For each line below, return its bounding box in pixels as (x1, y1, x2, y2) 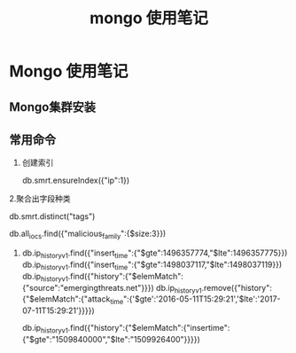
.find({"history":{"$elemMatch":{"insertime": (67, 323, 230, 333)
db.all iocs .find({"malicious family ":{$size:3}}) (9, 228, 167, 241)
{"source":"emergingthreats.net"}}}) (21, 282, 155, 293)
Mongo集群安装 (9, 99, 96, 114)
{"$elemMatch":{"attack (21, 294, 111, 304)
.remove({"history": (201, 282, 272, 293)
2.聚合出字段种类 (9, 193, 71, 204)
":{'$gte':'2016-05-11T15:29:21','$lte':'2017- (122, 294, 281, 304)
